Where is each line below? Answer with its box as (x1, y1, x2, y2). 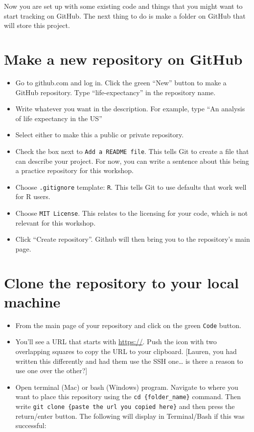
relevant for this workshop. (15, 217, 96, 228)
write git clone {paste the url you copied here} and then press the (15, 401, 235, 411)
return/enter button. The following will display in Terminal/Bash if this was (15, 410, 245, 421)
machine (4, 291, 61, 311)
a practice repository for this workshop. (15, 165, 134, 176)
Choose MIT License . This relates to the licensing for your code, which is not (15, 207, 248, 218)
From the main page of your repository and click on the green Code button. (15, 320, 241, 330)
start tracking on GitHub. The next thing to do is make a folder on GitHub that (4, 10, 246, 21)
